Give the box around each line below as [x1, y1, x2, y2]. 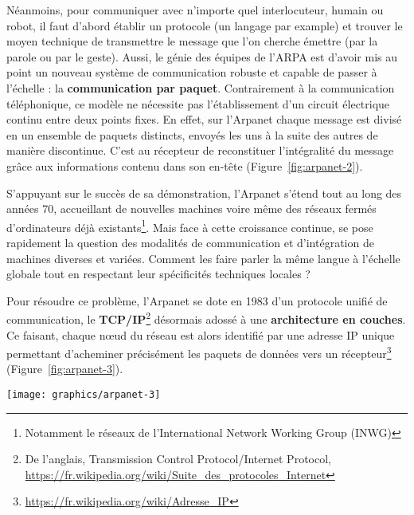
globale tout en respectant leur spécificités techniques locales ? [6, 265, 310, 282]
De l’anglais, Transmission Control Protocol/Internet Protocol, [25, 450, 331, 467]
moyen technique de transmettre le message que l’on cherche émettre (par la [6, 33, 378, 49]
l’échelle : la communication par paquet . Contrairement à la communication [6, 79, 395, 96]
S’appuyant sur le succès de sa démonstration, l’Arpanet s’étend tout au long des [6, 184, 402, 201]
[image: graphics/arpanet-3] [6, 389, 161, 401]
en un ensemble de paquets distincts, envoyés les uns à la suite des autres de [6, 126, 378, 143]
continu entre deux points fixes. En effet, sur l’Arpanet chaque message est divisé [6, 111, 402, 128]
